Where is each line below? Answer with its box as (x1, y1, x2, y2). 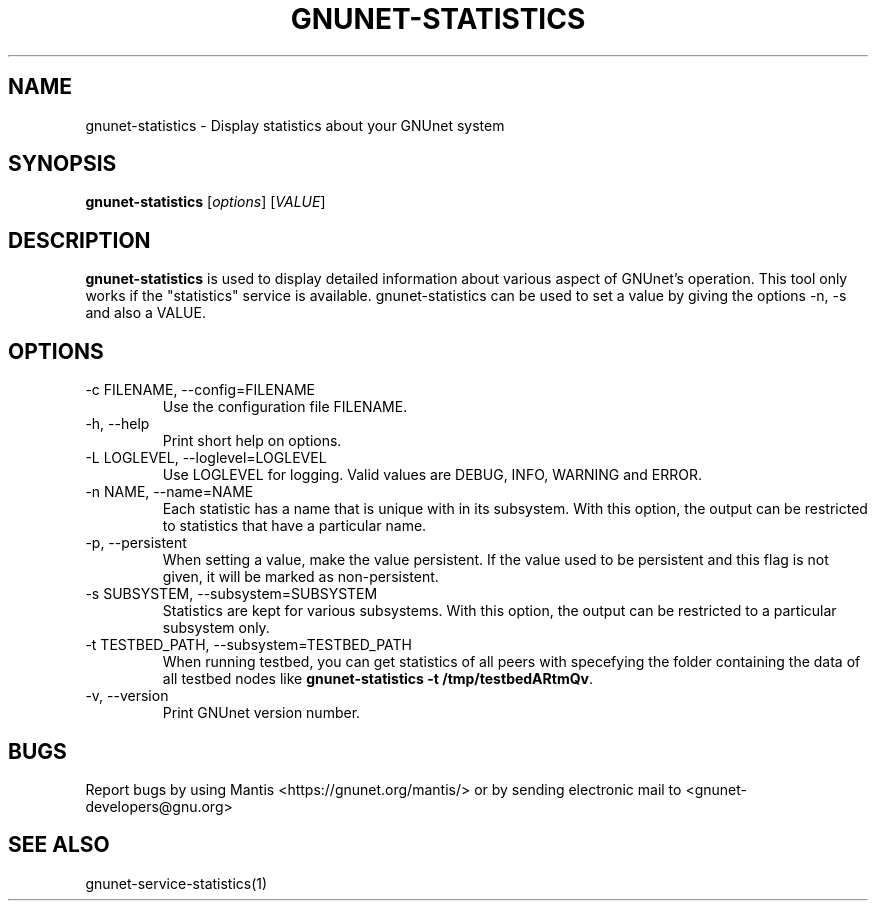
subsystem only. (162, 619, 270, 637)
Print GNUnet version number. (162, 704, 361, 722)
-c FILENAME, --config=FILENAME (85, 381, 315, 399)
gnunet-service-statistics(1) (85, 874, 268, 892)
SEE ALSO (8, 832, 110, 858)
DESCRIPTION (8, 227, 151, 253)
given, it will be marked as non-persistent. (162, 568, 439, 586)
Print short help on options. (162, 432, 342, 450)
